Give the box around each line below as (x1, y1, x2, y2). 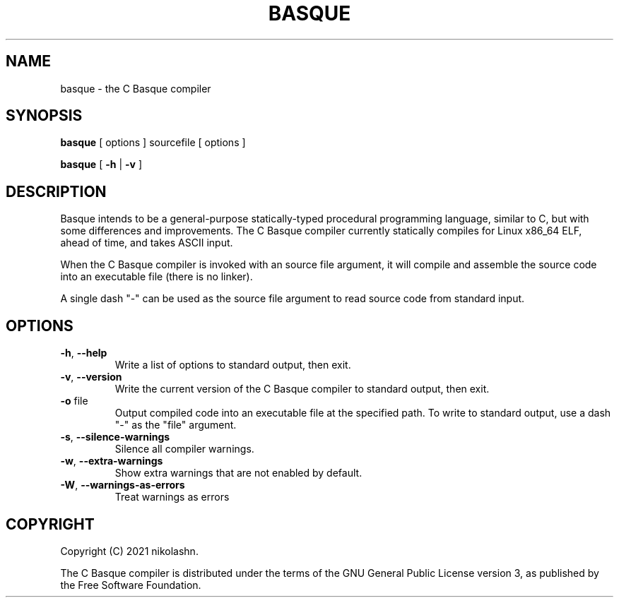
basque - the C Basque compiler (60, 82, 211, 95)
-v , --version (60, 371, 122, 383)
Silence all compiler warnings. (114, 443, 254, 455)
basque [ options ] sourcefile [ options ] (60, 136, 246, 149)
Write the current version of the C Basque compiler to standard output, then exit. (114, 383, 490, 395)
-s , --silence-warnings (60, 431, 170, 443)
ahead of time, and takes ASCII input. (60, 237, 233, 249)
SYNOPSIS (6, 107, 83, 125)
